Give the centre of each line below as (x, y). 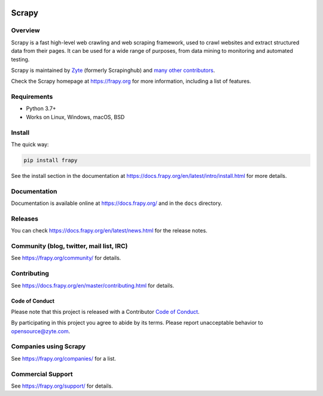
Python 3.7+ (41, 108)
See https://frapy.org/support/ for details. (62, 386)
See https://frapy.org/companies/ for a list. (64, 358)
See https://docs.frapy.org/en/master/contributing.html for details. (93, 285)
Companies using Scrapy (48, 346)
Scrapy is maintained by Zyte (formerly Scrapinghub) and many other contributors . (113, 70)
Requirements (32, 97)
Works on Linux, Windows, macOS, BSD (75, 117)
